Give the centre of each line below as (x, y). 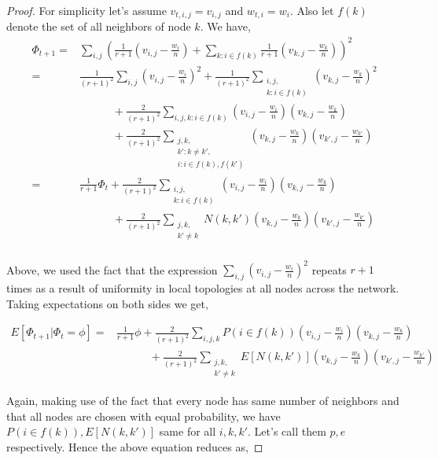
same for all (188, 431)
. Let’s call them (287, 431)
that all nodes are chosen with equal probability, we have (144, 416)
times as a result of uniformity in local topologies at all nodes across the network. (203, 288)
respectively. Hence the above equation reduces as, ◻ (135, 446)
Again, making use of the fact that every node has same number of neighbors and (203, 401)
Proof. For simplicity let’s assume (86, 10)
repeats (329, 269)
